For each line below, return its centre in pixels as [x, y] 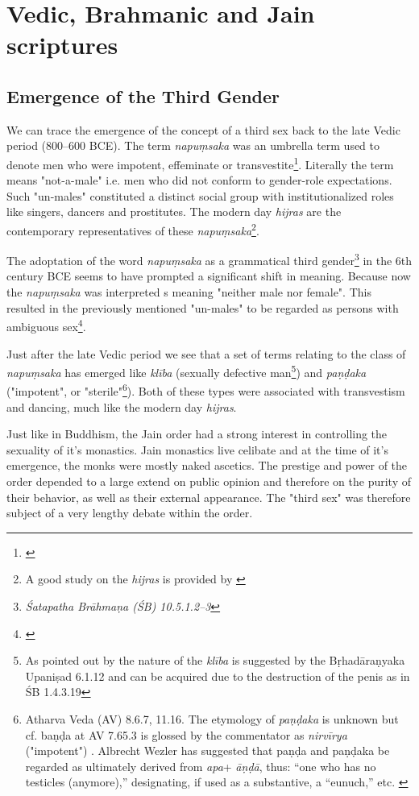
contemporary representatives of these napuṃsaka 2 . [133, 229]
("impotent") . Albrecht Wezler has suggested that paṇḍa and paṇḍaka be [207, 750]
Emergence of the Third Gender [143, 95]
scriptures [62, 45]
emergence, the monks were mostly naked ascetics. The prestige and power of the [207, 465]
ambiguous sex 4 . [46, 325]
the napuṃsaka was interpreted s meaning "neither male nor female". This [189, 292]
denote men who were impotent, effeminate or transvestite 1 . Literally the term [200, 163]
